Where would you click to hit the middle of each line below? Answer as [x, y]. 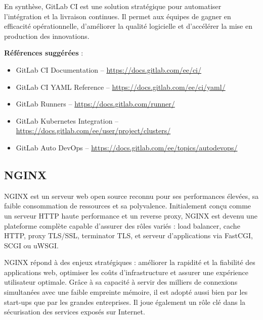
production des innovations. [47, 36]
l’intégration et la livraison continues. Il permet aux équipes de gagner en [118, 16]
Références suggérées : [44, 53]
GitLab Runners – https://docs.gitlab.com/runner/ [95, 104]
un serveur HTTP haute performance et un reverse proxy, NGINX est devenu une [131, 215]
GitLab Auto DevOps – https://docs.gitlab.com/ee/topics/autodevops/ [127, 147]
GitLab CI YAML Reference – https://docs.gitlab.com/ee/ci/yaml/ [121, 87]
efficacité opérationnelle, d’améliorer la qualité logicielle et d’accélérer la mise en [128, 26]
